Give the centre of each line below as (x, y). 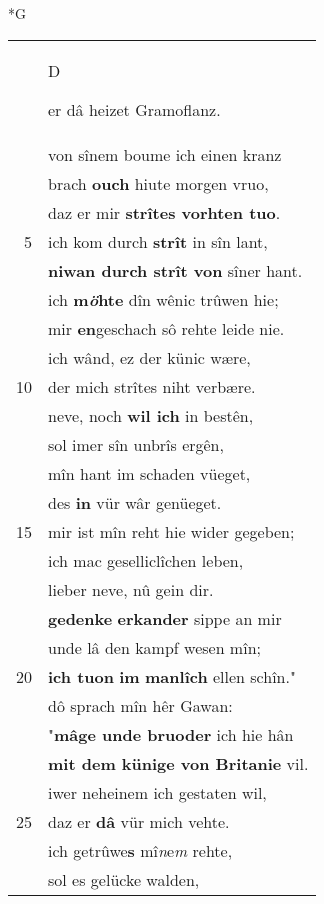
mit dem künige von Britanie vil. (178, 763)
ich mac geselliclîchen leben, (146, 560)
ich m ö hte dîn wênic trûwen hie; (163, 299)
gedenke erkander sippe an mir (165, 618)
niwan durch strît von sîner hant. (175, 270)
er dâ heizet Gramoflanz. (134, 109)
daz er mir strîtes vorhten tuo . (164, 212)
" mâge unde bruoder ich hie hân (171, 734)
